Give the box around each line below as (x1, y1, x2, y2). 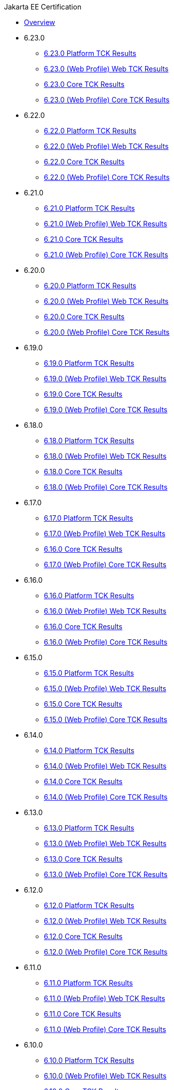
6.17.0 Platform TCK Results (44, 514, 133, 522)
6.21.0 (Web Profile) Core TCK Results (44, 250, 169, 259)
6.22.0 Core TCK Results (44, 157, 125, 166)
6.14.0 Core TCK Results (44, 777, 123, 786)
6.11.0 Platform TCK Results (44, 979, 133, 987)
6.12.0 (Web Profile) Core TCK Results (44, 948, 168, 956)
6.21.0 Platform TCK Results (44, 204, 135, 212)
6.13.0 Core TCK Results (44, 855, 123, 863)
